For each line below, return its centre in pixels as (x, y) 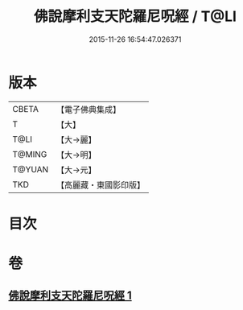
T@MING (30, 154)
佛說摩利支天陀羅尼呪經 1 (70, 296)
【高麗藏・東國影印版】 (101, 184)
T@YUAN (31, 169)
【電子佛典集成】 (89, 110)
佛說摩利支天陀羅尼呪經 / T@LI (135, 17)
